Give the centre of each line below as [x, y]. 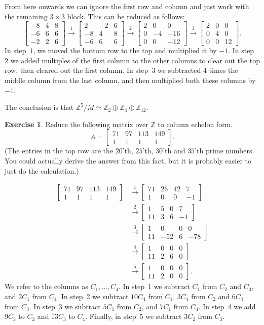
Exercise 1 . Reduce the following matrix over [77, 124]
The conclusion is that [39, 107]
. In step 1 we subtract [154, 286]
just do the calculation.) [42, 170]
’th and [174, 151]
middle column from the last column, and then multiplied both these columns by [130, 80]
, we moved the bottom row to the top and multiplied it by [125, 50]
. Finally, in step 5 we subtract [134, 316]
